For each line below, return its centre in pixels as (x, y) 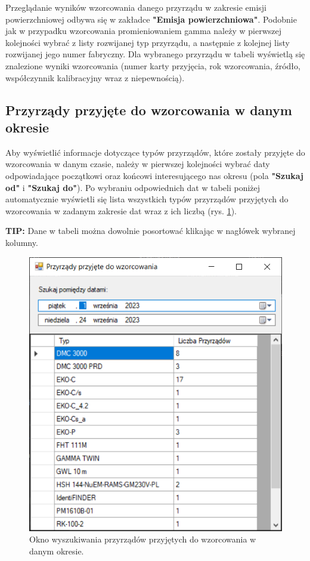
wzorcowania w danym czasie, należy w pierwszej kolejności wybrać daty (138, 164)
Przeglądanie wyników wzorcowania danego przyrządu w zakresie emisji (136, 7)
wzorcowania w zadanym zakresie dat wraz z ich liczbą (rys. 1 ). (121, 210)
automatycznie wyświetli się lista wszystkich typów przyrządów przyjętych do (147, 199)
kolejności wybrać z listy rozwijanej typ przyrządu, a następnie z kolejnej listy (148, 42)
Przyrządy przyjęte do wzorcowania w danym (149, 110)
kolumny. (22, 242)
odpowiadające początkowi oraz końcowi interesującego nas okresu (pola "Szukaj (154, 175)
